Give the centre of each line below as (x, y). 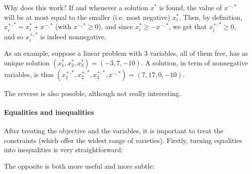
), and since (116, 26)
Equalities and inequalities (49, 112)
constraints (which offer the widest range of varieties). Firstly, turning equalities (123, 140)
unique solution (27, 62)
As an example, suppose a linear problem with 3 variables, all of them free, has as (126, 53)
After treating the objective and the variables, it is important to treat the (114, 131)
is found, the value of (191, 7)
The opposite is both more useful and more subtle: (79, 166)
